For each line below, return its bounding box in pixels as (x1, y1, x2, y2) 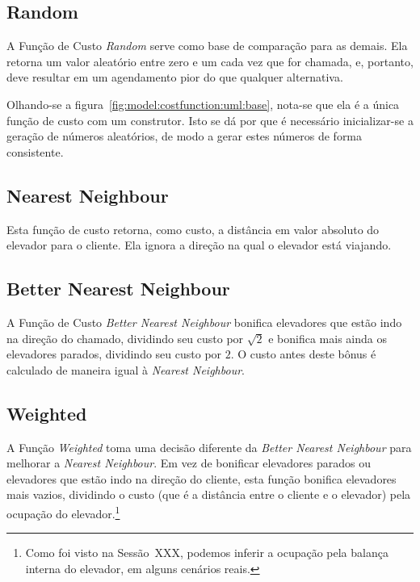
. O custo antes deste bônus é (230, 345, 376, 362)
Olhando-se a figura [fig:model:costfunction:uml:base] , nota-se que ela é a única (6, 95, 400, 112)
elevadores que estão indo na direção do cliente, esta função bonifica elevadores (6, 470, 397, 487)
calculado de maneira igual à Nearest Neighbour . (6, 361, 245, 378)
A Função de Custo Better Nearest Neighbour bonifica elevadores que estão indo (6, 313, 402, 330)
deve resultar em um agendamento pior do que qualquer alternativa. (6, 69, 343, 86)
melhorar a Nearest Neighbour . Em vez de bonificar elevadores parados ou (6, 454, 371, 471)
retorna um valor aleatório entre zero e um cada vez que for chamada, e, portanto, (6, 52, 414, 69)
